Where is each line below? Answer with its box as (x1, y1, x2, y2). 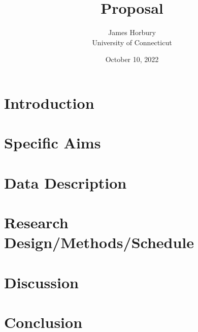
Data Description (4, 172, 127, 193)
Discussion (4, 271, 79, 292)
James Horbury (108, 27, 156, 38)
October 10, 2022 (105, 54, 159, 65)
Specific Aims (4, 132, 101, 153)
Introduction (4, 92, 94, 113)
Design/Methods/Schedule (4, 232, 194, 253)
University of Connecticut (92, 37, 172, 47)
